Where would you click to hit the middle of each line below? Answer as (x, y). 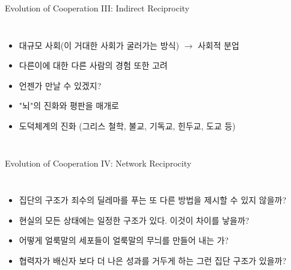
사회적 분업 (218, 45)
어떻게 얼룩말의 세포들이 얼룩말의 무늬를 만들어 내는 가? (124, 240)
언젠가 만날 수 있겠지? (60, 85)
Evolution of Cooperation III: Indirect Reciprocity (97, 8)
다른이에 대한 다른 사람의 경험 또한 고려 (93, 65)
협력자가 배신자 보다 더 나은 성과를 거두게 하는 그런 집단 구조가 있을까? (153, 260)
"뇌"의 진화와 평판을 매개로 (69, 106)
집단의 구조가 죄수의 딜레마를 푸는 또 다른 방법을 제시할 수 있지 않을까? (153, 200)
